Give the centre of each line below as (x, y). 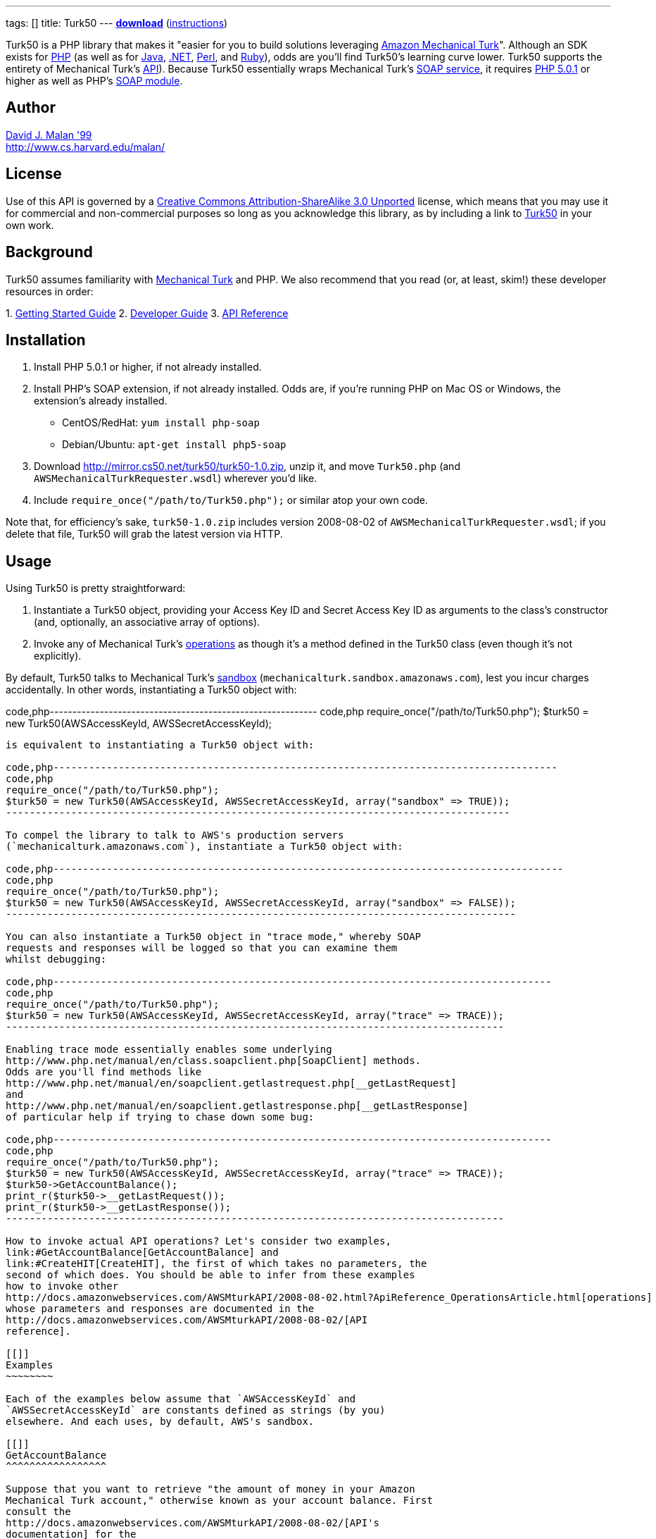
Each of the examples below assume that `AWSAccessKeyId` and (181, 1399)
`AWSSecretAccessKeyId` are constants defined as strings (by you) (196, 1410)
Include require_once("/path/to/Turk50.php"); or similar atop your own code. (231, 500)
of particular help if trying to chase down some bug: (160, 1117)
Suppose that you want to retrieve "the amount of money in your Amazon (210, 1489)
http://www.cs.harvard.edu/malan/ (86, 147)
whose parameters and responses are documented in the (160, 1309)
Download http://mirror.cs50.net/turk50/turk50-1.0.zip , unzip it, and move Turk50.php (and (247, 466)
